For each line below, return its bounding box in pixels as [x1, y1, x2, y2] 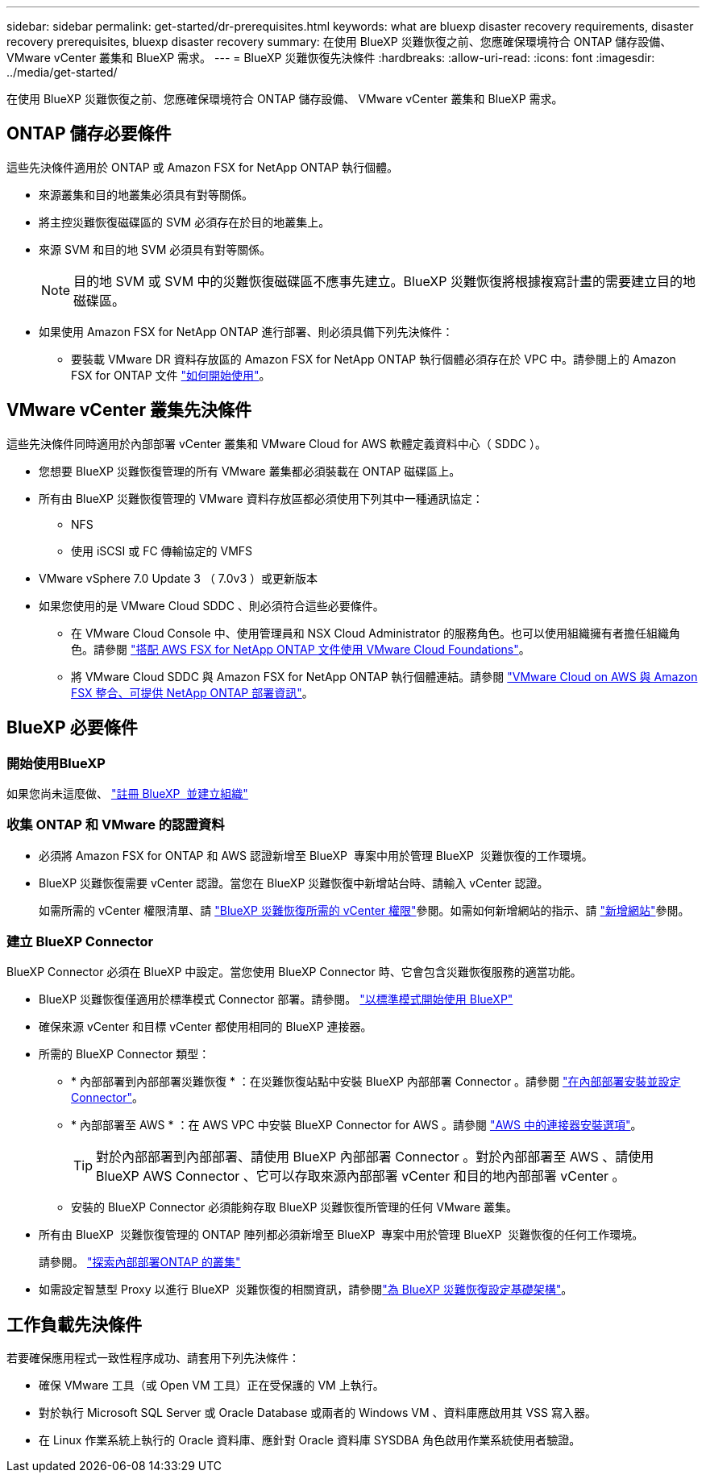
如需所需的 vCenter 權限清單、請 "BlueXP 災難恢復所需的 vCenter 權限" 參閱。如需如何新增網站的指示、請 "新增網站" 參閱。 [39, 903, 690, 917]
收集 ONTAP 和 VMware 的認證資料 [6, 816, 225, 833]
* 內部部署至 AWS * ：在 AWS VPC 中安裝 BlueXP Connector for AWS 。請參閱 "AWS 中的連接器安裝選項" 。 [71, 1118, 642, 1132]
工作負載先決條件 [6, 1314, 142, 1335]
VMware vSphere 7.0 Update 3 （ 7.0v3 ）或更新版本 [39, 571, 318, 585]
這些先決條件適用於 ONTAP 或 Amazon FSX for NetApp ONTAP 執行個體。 [6, 160, 399, 174]
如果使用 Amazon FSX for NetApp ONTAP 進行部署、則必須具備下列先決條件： [39, 324, 454, 339]
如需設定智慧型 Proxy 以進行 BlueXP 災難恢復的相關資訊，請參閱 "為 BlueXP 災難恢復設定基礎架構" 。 [39, 1282, 573, 1297]
